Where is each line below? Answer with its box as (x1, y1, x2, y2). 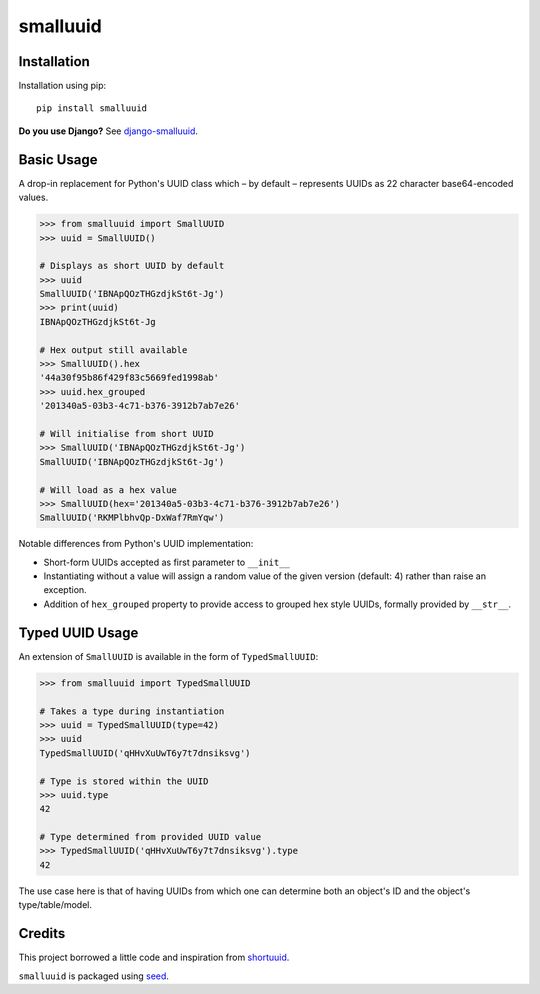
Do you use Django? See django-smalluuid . (18, 125, 199, 137)
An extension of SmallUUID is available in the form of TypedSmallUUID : (18, 650, 319, 662)
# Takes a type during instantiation (39, 705, 225, 717)
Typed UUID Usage (18, 624, 139, 641)
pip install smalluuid (36, 103, 148, 114)
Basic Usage (18, 151, 98, 168)
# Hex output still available (39, 344, 188, 355)
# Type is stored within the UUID (39, 775, 209, 787)
